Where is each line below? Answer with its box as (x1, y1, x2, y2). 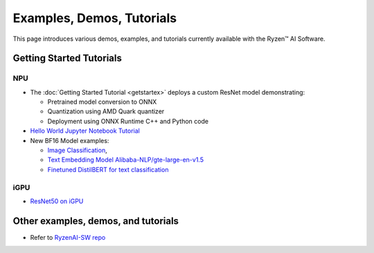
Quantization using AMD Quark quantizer (47, 107, 165, 115)
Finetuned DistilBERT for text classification (47, 165, 169, 174)
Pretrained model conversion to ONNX (47, 97, 157, 106)
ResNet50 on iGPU (30, 197, 84, 205)
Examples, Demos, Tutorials (12, 10, 177, 26)
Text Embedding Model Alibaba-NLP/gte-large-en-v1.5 (47, 156, 204, 164)
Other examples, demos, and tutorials (12, 215, 179, 227)
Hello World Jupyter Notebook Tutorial (30, 126, 140, 135)
